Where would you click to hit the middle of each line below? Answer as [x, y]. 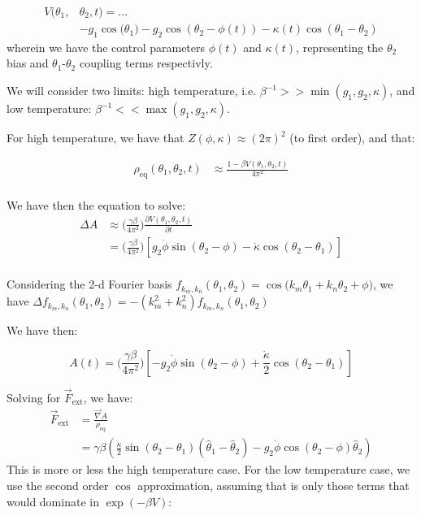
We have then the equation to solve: [96, 204]
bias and [28, 63]
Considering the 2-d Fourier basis [89, 284]
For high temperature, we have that [95, 138]
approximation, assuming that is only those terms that [273, 486]
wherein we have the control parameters [106, 47]
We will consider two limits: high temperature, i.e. [132, 91]
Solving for [34, 397]
